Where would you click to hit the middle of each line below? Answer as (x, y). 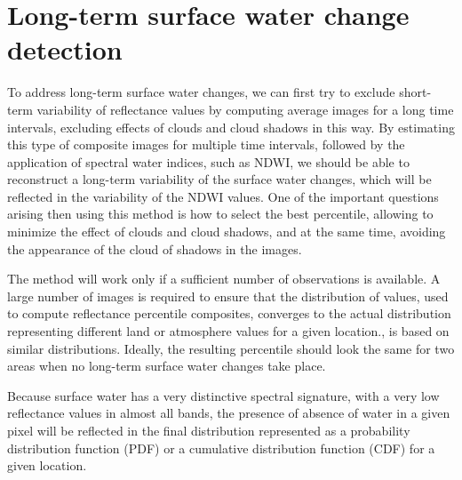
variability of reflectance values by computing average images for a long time (245, 109)
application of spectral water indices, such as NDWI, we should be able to (208, 161)
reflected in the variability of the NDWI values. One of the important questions (223, 196)
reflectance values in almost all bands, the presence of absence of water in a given (229, 413)
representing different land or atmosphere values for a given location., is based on (228, 331)
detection (65, 49)
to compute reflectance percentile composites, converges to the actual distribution (229, 313)
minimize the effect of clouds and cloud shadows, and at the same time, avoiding (227, 232)
